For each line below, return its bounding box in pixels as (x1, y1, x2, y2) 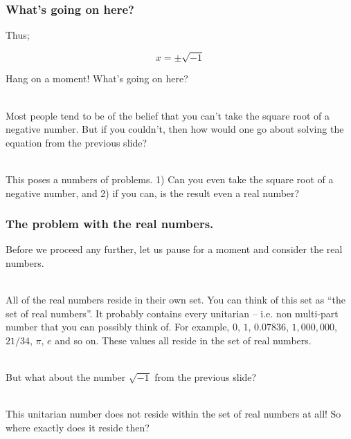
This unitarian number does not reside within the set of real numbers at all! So (6, 407, 341, 421)
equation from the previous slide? (6, 135, 147, 149)
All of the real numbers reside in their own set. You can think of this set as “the (6, 292, 345, 307)
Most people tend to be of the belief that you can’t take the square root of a (6, 108, 330, 122)
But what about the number (6, 370, 126, 384)
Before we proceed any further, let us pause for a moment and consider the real (6, 242, 343, 256)
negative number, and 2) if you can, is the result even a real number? (6, 185, 300, 200)
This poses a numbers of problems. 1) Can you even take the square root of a (6, 171, 334, 186)
